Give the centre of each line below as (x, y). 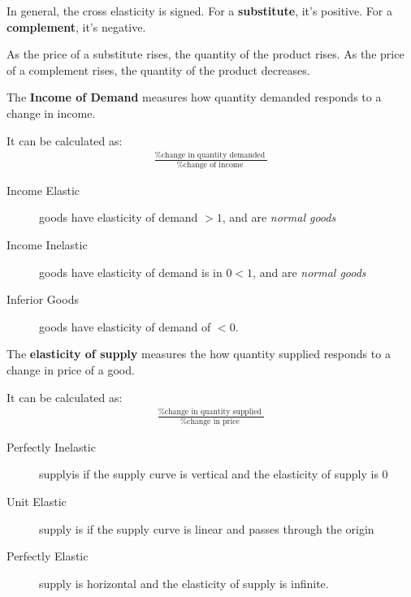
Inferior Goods (43, 299)
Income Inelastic (47, 244)
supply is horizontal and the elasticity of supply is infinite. (184, 583)
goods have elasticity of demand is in (131, 272)
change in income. (51, 112)
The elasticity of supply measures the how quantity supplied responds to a (199, 354)
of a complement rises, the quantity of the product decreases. (158, 69)
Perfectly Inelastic (51, 446)
